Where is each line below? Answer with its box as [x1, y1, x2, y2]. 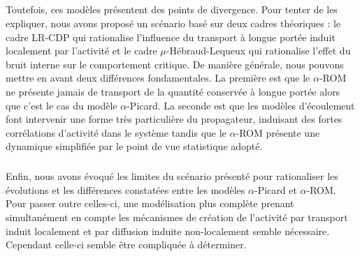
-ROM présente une [236, 125, 320, 140]
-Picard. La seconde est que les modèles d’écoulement [127, 98, 355, 112]
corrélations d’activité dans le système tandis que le [6, 125, 226, 140]
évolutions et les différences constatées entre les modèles [6, 182, 245, 197]
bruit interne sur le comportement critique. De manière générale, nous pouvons [6, 57, 344, 71]
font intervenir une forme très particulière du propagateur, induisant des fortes [6, 112, 343, 126]
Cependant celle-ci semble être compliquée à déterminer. [6, 237, 247, 252]
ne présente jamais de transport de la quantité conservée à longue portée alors [6, 84, 340, 98]
